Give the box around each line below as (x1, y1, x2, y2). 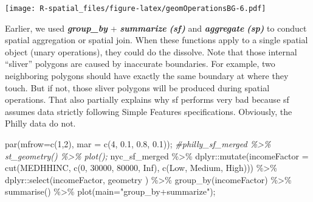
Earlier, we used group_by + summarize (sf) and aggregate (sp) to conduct (5, 21, 307, 34)
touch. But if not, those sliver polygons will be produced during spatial (5, 81, 270, 94)
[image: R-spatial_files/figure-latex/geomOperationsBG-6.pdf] (5, 4, 266, 13)
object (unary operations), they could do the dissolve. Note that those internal (5, 45, 297, 58)
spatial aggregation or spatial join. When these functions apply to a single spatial (5, 33, 308, 46)
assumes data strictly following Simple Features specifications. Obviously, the (5, 105, 292, 117)
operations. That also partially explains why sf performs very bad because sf (5, 93, 289, 106)
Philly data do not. (5, 117, 76, 130)
